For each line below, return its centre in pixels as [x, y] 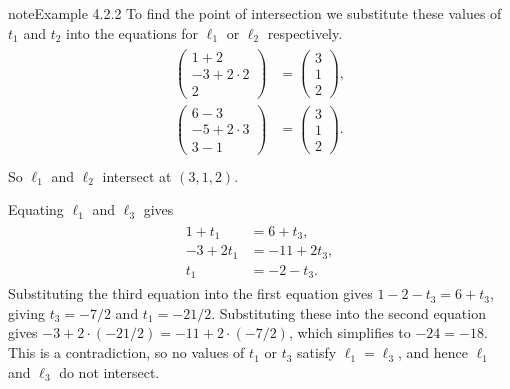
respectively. [305, 32]
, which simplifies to [349, 332]
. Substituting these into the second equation [348, 312]
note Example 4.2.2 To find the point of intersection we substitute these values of [255, 13]
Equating [36, 209]
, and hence [432, 352]
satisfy [317, 352]
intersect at [137, 175]
